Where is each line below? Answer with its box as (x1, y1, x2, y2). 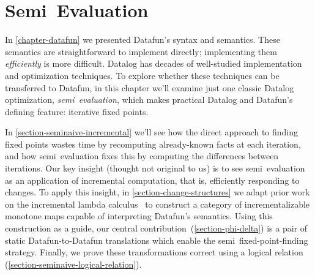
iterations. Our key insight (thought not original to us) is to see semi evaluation (5, 162, 305, 175)
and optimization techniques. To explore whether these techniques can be (5, 69, 280, 81)
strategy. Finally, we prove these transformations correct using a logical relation (5, 246, 303, 258)
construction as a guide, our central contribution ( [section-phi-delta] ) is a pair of (5, 222, 308, 235)
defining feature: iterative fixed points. (5, 105, 149, 118)
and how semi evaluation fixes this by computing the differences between (5, 149, 279, 162)
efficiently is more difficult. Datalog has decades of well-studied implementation (5, 57, 302, 70)
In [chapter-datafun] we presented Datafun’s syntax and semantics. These (5, 33, 280, 46)
